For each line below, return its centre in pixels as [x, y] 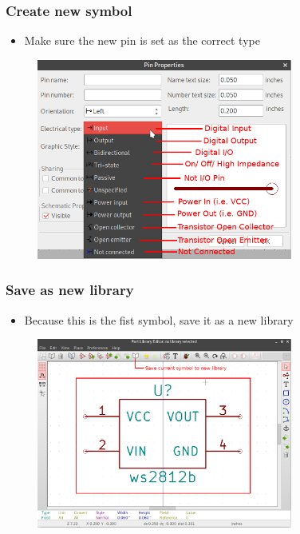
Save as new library [70, 290]
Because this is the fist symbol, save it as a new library [159, 319]
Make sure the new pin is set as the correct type [142, 40]
